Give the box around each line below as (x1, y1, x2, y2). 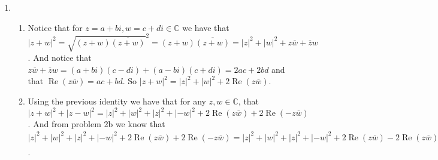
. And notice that (28, 51, 92, 64)
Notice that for (28, 21, 83, 33)
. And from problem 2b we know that (28, 118, 165, 130)
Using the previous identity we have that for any (28, 95, 206, 107)
